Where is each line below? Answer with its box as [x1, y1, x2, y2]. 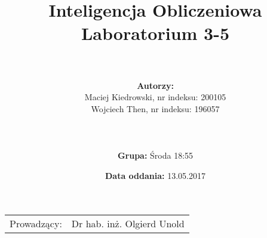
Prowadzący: [10, 217, 62, 231]
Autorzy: [137, 79, 174, 91]
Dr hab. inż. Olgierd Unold [71, 217, 185, 231]
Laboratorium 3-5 [81, 21, 230, 45]
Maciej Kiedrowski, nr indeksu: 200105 [84, 91, 226, 103]
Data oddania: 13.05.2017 [105, 169, 205, 181]
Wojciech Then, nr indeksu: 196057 [91, 102, 220, 115]
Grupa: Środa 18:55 [117, 149, 194, 162]
